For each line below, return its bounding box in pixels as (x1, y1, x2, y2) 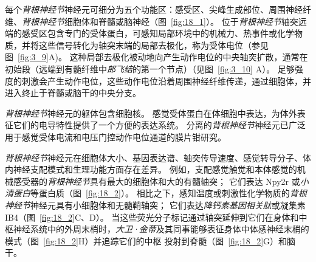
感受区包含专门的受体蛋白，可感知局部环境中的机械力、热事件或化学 (21, 27, 294, 40)
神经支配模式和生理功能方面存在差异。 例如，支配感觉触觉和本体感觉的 (13, 163, 297, 176)
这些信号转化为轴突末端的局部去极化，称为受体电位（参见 (38, 38, 269, 51)
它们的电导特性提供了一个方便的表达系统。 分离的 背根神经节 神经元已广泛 (13, 119, 306, 131)
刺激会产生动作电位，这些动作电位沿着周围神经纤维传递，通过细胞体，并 (21, 74, 311, 87)
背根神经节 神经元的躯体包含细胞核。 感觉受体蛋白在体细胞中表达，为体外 (5, 106, 297, 119)
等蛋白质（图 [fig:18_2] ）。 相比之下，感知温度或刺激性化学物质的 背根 (30, 187, 307, 199)
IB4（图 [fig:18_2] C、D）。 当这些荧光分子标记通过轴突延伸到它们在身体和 (5, 210, 299, 223)
